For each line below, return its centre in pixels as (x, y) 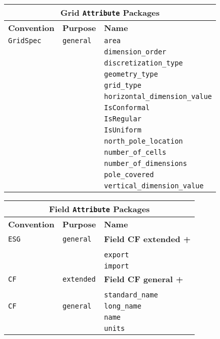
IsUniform (123, 130)
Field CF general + (144, 279)
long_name (123, 306)
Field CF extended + (148, 239)
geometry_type (131, 74)
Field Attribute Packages (99, 209)
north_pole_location (143, 141)
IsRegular (123, 119)
